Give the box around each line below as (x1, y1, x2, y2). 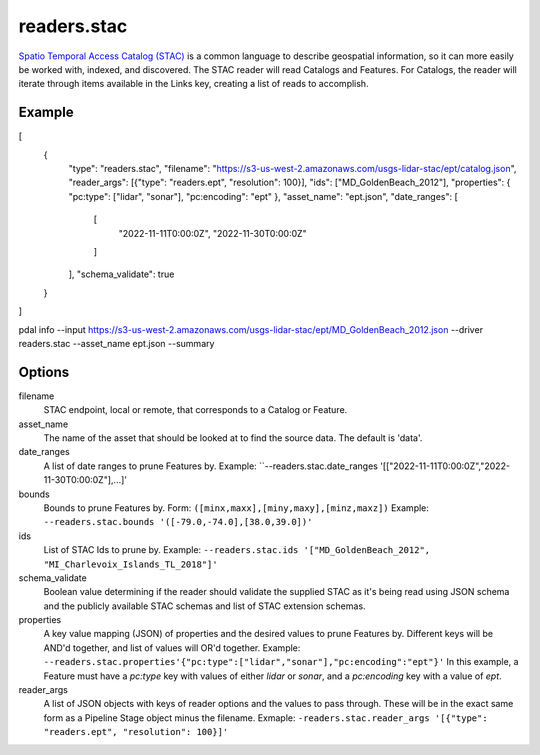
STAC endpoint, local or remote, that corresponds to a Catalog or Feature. (43, 404, 348, 416)
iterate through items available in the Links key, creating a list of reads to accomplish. (18, 78, 369, 90)
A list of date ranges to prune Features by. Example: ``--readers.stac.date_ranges (43, 460, 379, 472)
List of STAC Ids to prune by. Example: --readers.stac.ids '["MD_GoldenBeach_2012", (43, 544, 431, 556)
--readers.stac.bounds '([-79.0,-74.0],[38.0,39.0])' (43, 516, 313, 528)
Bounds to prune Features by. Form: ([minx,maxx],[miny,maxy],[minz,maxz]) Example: (43, 501, 430, 514)
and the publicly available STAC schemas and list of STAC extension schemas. (43, 600, 366, 612)
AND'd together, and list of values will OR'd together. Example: (43, 641, 301, 654)
